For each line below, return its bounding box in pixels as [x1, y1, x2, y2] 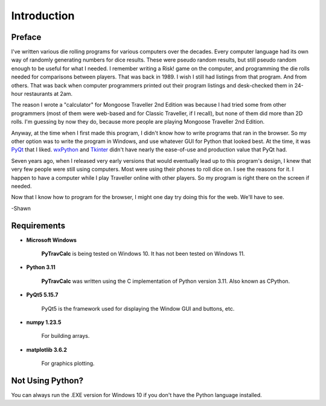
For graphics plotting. [41, 360, 95, 367]
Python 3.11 [26, 264, 56, 271]
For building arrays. [41, 332, 90, 340]
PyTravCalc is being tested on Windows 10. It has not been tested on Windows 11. [41, 250, 245, 257]
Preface [11, 32, 42, 42]
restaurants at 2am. [24, 90, 72, 98]
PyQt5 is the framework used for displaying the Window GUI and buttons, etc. [41, 305, 235, 312]
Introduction [11, 9, 75, 22]
